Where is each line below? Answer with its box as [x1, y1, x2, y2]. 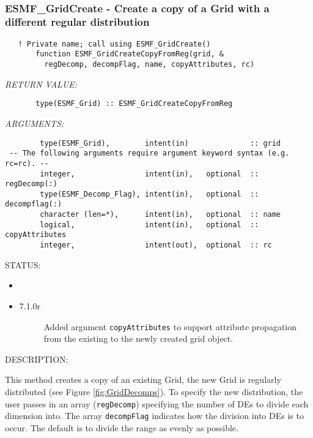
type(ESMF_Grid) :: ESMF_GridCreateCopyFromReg [35, 99, 233, 108]
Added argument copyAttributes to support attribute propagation [43, 320, 296, 333]
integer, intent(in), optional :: [40, 169, 259, 178]
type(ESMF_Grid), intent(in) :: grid [40, 138, 281, 148]
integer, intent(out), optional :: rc [40, 241, 272, 250]
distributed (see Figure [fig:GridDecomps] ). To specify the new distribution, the [5, 385, 303, 398]
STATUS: [5, 258, 41, 271]
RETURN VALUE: [5, 77, 78, 90]
